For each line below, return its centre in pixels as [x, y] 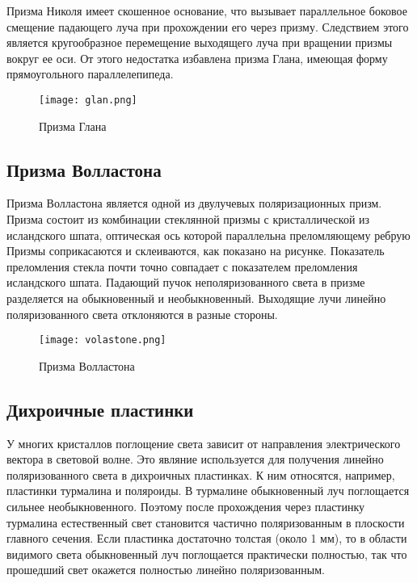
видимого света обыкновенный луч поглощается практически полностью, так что [207, 554]
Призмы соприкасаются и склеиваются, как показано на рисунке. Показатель [196, 251]
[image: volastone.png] [103, 340]
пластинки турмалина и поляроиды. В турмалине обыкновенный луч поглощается [208, 491]
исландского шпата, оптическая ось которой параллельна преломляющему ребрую [208, 235]
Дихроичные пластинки [100, 409]
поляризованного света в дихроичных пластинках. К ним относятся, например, [201, 474]
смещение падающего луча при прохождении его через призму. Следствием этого [208, 26]
